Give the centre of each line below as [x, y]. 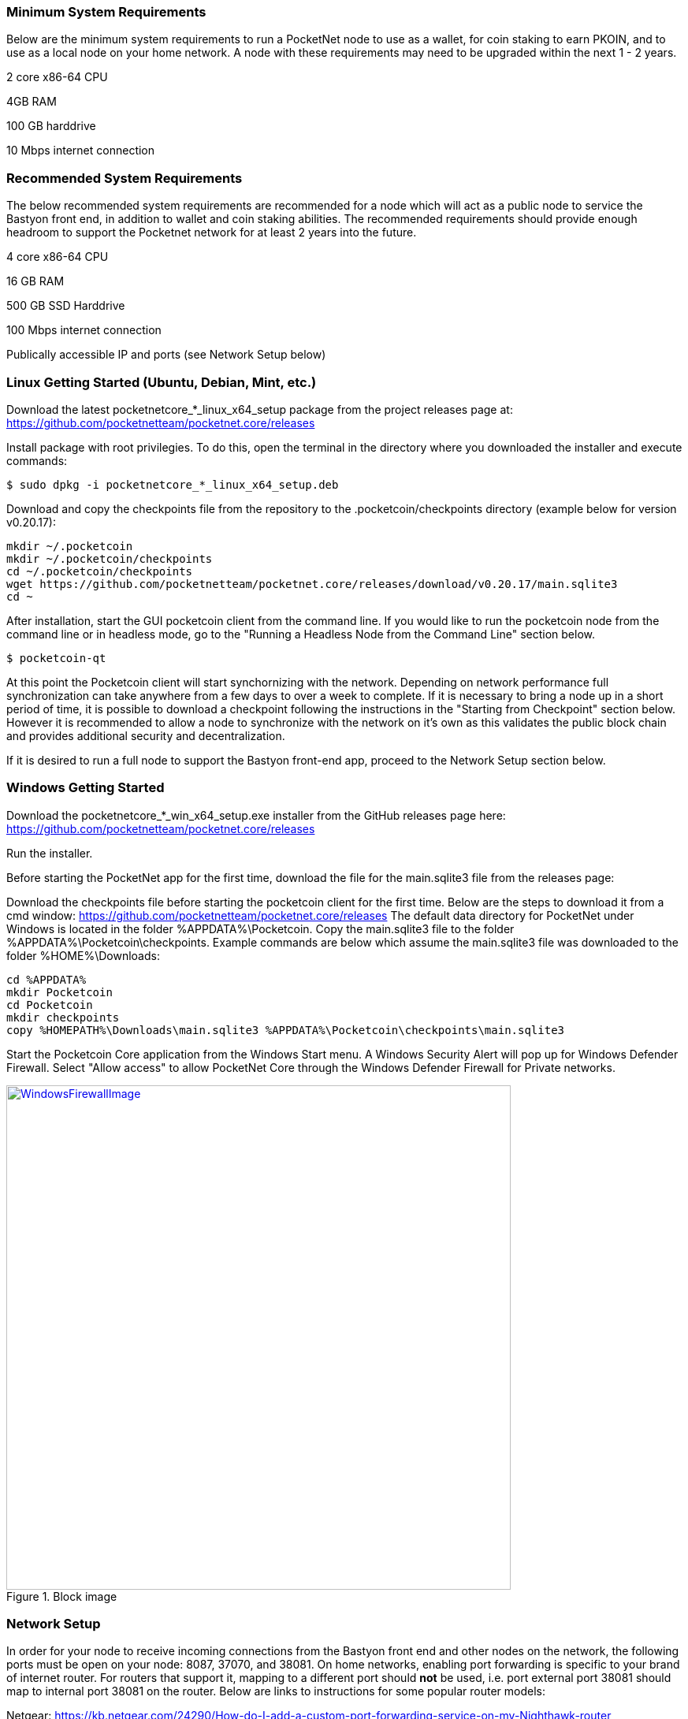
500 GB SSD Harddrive [66, 306]
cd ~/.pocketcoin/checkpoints [100, 571]
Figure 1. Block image [62, 1596]
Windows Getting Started [86, 788]
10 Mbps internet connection [81, 151]
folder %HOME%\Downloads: [83, 955]
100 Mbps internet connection [84, 330]
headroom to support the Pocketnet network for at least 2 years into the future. [212, 233]
